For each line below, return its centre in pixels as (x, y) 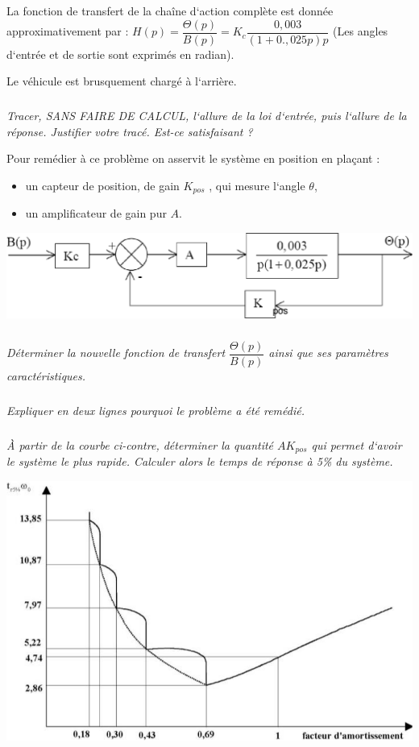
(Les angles (361, 31)
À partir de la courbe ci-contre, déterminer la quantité (140, 444)
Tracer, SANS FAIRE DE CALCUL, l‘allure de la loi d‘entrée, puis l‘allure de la (207, 116)
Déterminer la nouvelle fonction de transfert (116, 353)
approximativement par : (68, 31)
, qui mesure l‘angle (257, 185)
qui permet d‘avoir (357, 444)
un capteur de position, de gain (102, 185)
